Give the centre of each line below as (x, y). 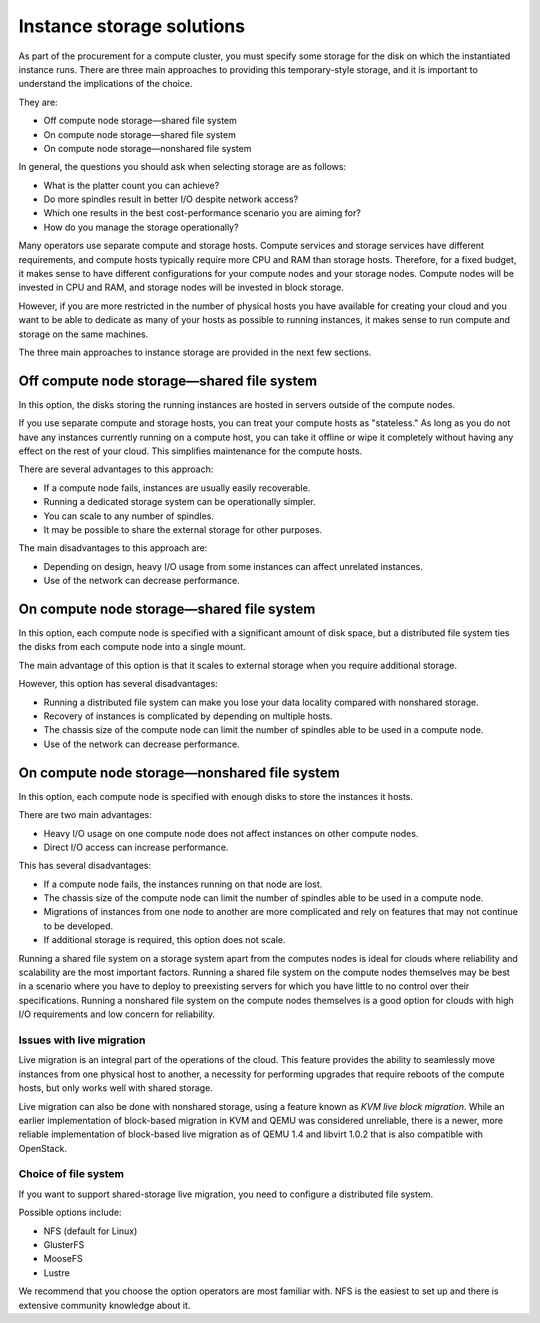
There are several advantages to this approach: (116, 469)
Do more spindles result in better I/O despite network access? (171, 199)
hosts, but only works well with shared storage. (116, 1088)
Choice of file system (71, 1174)
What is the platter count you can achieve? (131, 185)
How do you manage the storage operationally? (141, 227)
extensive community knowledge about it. (104, 1305)
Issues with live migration (82, 1040)
